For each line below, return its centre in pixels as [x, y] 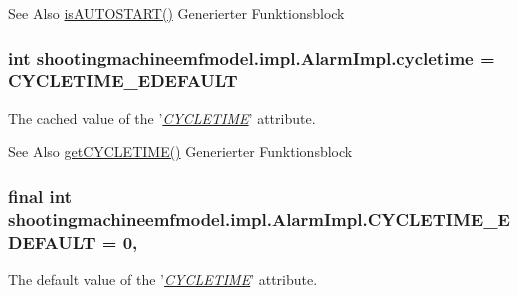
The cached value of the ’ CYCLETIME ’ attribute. [162, 117]
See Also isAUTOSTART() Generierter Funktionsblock [176, 13]
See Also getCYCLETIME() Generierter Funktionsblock [180, 151]
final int [40, 195]
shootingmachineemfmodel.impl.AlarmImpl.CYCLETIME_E [259, 218]
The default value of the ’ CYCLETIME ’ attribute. [163, 278]
